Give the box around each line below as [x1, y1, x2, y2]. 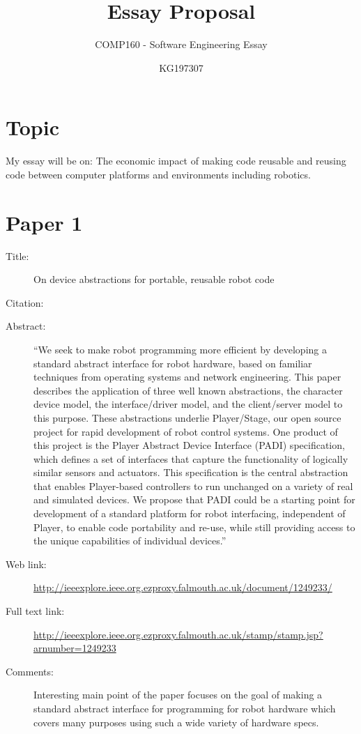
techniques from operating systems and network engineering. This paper [33, 369, 341, 384]
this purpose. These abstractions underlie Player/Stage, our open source [33, 410, 341, 425]
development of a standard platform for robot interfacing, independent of [33, 506, 346, 521]
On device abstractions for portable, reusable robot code [33, 272, 275, 286]
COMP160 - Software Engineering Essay [95, 37, 268, 52]
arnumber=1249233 [33, 641, 116, 655]
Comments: [6, 664, 54, 678]
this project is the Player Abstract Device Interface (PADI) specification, [33, 438, 345, 452]
